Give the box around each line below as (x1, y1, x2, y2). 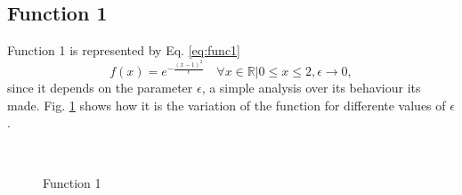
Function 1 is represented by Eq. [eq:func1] (7, 41, 240, 60)
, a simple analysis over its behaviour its (201, 78, 421, 97)
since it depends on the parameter (7, 78, 193, 97)
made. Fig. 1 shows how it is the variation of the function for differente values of (7, 95, 446, 114)
